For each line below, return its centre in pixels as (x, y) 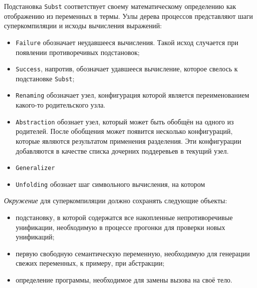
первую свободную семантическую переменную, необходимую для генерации (133, 253)
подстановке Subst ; (45, 78)
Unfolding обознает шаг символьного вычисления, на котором (110, 184)
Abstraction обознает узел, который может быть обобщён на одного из (125, 121)
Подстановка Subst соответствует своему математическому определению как (120, 6)
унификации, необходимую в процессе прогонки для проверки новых (120, 227)
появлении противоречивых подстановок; (78, 52)
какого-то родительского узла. (61, 105)
